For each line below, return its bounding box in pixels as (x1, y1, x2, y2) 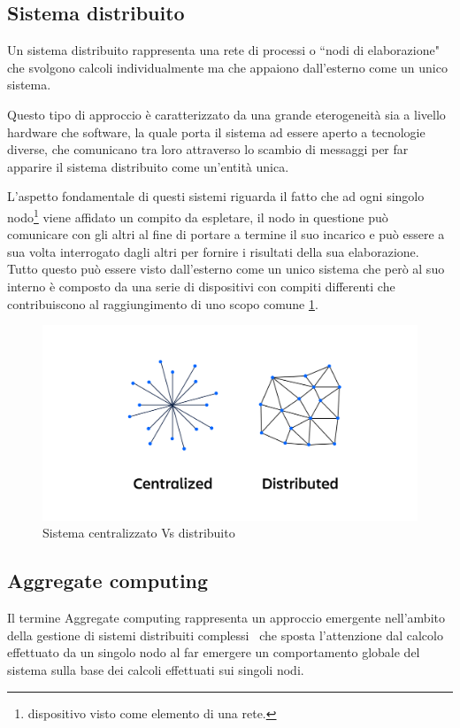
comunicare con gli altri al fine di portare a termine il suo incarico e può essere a (7, 225, 445, 244)
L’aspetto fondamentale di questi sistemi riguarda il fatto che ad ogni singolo (7, 187, 425, 205)
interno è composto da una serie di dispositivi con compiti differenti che (7, 276, 395, 295)
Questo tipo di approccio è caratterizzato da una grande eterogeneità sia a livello (7, 105, 446, 123)
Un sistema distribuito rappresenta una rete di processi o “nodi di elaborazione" (7, 41, 440, 59)
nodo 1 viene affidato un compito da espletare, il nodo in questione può (7, 205, 388, 226)
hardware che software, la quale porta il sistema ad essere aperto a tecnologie (7, 122, 425, 141)
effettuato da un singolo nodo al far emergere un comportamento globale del (7, 643, 420, 662)
